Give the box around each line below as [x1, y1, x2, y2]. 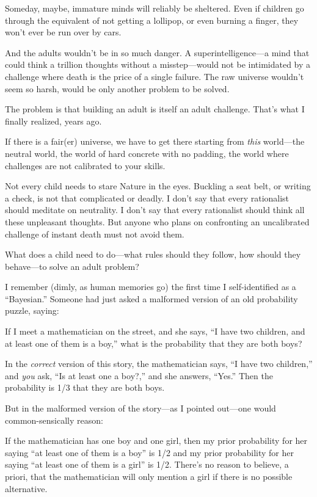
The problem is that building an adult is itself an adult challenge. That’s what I [5, 103, 305, 115]
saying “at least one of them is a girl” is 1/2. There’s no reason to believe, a [5, 458, 289, 471]
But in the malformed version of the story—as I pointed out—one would [5, 402, 276, 415]
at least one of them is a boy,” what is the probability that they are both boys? [5, 336, 302, 349]
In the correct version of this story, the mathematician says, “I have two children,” [5, 357, 313, 370]
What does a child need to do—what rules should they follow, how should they [5, 248, 301, 261]
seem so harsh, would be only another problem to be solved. [5, 82, 230, 95]
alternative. [5, 482, 48, 495]
